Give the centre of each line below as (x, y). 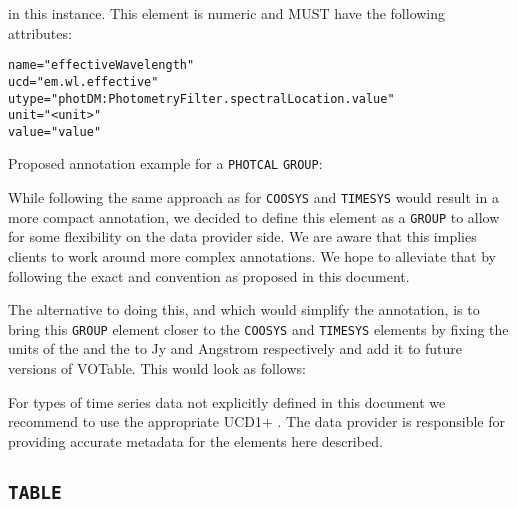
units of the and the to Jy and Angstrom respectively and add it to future (235, 348)
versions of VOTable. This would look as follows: (157, 368)
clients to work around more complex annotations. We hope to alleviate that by (252, 256)
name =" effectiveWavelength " (101, 65)
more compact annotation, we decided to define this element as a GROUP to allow (254, 216)
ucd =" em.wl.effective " (83, 81)
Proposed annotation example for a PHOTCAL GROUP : (165, 163)
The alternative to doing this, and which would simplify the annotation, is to (244, 309)
